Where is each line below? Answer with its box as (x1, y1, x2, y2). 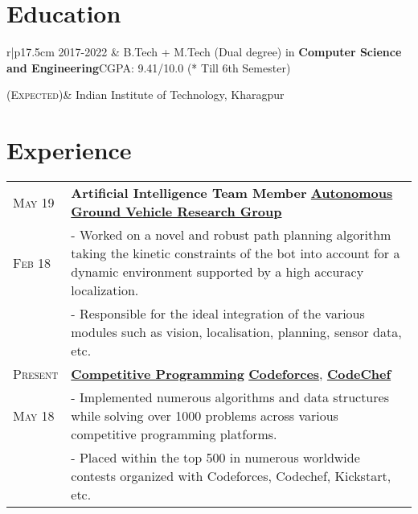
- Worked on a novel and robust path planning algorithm (71, 225, 391, 245)
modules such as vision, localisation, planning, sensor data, (71, 323, 402, 342)
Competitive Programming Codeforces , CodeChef (71, 364, 391, 384)
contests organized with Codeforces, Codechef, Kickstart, (71, 467, 391, 486)
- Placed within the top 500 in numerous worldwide (71, 448, 360, 467)
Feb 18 (13, 253, 51, 272)
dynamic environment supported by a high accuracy (71, 262, 364, 282)
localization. (71, 281, 139, 300)
